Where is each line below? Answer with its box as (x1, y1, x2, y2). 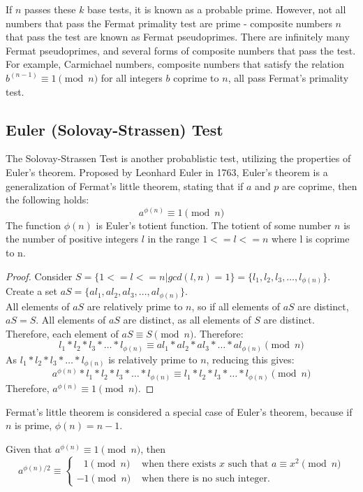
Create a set (6, 284, 57, 298)
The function (6, 217, 61, 232)
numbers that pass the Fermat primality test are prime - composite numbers (6, 15, 332, 30)
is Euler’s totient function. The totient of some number (96, 217, 332, 232)
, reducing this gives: (206, 352, 295, 366)
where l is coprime (272, 231, 350, 246)
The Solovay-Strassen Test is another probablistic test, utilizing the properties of (6, 151, 351, 166)
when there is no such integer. (142, 473, 270, 484)
